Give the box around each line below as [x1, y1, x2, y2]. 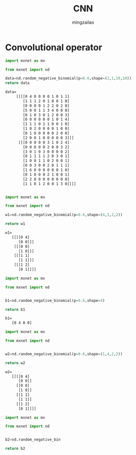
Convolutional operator [5, 41, 102, 53]
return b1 [5, 307, 26, 312]
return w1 [5, 221, 26, 226]
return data [5, 81, 30, 85]
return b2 [5, 446, 26, 451]
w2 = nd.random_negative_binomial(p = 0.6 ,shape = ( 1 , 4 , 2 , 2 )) [5, 351, 123, 356]
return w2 [5, 360, 26, 366]
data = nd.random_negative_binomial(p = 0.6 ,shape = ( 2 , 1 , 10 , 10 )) [5, 76, 132, 81]
